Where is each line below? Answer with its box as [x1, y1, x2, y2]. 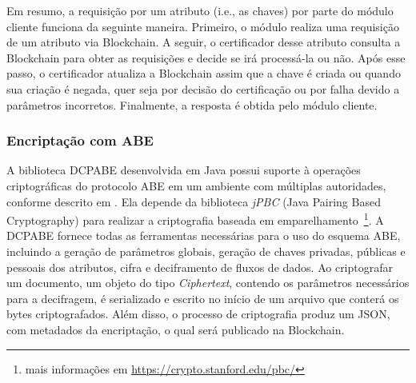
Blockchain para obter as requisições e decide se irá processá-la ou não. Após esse [6, 49, 406, 66]
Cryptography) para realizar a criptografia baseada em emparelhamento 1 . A [6, 209, 384, 228]
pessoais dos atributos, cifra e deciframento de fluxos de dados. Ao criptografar [6, 258, 393, 275]
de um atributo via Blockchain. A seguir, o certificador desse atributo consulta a [6, 34, 401, 50]
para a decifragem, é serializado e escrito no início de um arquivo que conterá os [6, 289, 399, 306]
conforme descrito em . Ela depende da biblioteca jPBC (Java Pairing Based [6, 193, 381, 209]
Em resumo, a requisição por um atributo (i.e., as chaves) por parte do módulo [6, 2, 394, 18]
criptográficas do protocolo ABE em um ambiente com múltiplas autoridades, [6, 177, 386, 193]
